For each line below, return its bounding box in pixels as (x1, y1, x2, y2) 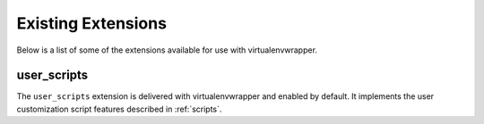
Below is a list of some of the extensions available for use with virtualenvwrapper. (16, 45, 318, 55)
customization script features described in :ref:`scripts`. (16, 103, 222, 114)
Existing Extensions (16, 13, 168, 33)
